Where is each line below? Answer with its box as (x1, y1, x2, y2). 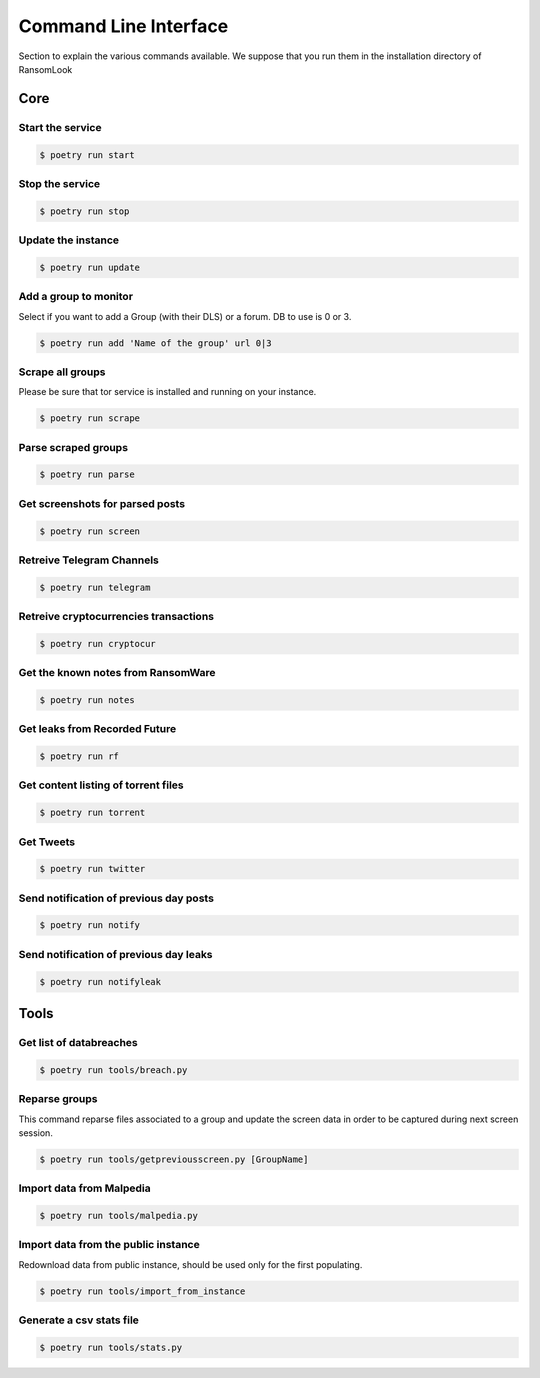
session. (18, 1126, 54, 1139)
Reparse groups (18, 1092, 98, 1106)
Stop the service (18, 176, 101, 190)
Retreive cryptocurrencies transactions (18, 610, 215, 623)
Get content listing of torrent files (18, 778, 184, 792)
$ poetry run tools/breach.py (39, 1064, 188, 1075)
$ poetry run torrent (39, 807, 146, 819)
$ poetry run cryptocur (39, 638, 157, 649)
